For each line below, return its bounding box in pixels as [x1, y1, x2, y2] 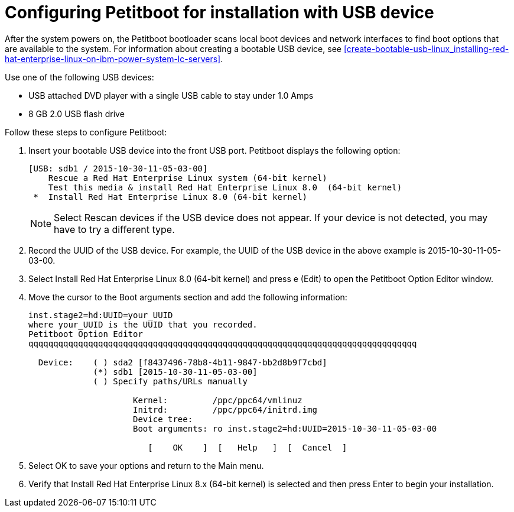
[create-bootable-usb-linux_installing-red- [343, 43, 509, 54]
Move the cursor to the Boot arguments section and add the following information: [28, 291, 347, 302]
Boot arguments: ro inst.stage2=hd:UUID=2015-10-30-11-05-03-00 [133, 423, 437, 433]
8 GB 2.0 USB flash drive [28, 108, 125, 119]
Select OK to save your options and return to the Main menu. [28, 460, 264, 471]
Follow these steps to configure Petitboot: [5, 127, 167, 137]
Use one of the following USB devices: [5, 72, 154, 82]
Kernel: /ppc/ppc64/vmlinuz [133, 395, 302, 405]
